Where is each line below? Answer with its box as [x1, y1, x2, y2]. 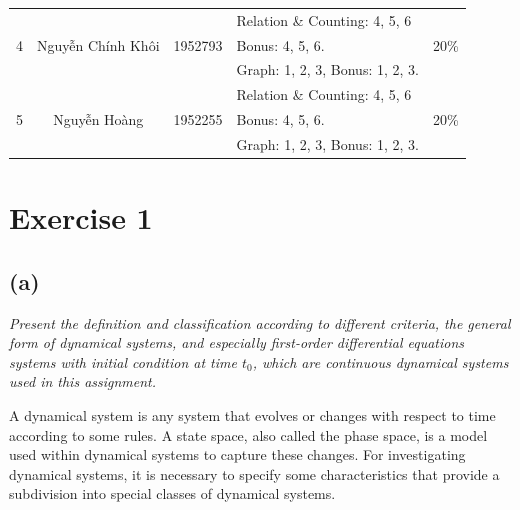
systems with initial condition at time [9, 351, 237, 372]
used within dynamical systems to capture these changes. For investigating [9, 444, 466, 465]
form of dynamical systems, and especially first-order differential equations [9, 332, 465, 353]
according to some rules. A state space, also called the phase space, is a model [9, 424, 488, 445]
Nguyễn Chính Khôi [37, 34, 160, 55]
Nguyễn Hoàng [53, 109, 144, 130]
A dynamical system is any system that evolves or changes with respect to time [9, 405, 496, 426]
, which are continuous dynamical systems [252, 351, 509, 372]
